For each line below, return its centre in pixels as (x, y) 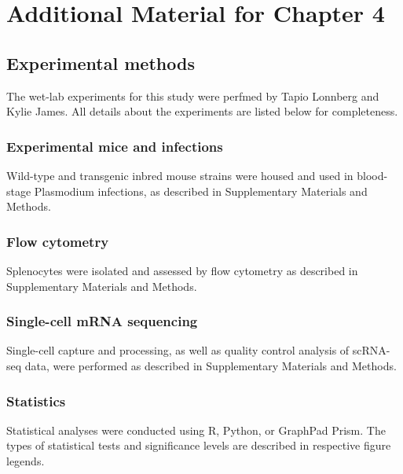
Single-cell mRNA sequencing (102, 321)
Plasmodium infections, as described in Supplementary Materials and (201, 191)
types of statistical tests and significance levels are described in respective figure (199, 445)
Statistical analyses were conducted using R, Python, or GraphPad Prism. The (196, 430)
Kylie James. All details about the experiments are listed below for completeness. (202, 111)
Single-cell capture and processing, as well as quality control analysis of (178, 350)
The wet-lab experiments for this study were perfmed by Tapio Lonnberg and (193, 96)
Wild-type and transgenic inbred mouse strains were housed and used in (180, 175)
